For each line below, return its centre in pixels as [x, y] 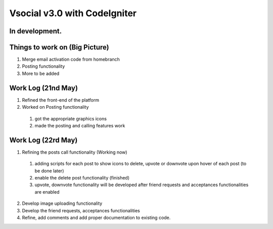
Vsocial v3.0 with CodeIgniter [73, 13]
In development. [36, 31]
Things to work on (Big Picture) [59, 47]
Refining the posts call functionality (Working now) [75, 152]
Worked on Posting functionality [55, 107]
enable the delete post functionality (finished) [82, 178]
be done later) [49, 171]
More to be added [41, 73]
